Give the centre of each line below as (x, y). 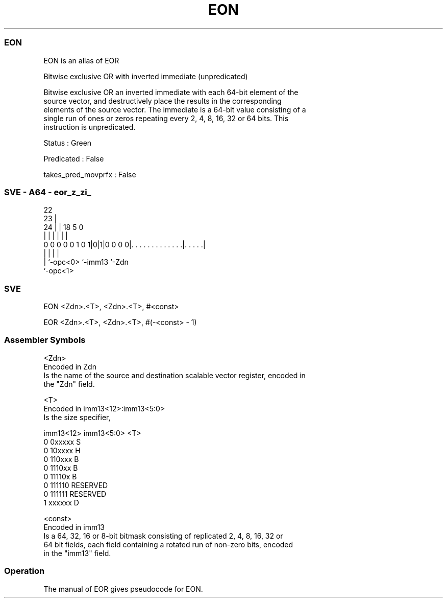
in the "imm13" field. (77, 553)
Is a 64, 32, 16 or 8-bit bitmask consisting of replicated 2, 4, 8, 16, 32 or (163, 536)
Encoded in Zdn (70, 366)
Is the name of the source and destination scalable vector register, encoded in (175, 375)
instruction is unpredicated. (90, 127)
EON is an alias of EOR (81, 60)
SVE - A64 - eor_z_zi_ (48, 192)
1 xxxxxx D (61, 502)
